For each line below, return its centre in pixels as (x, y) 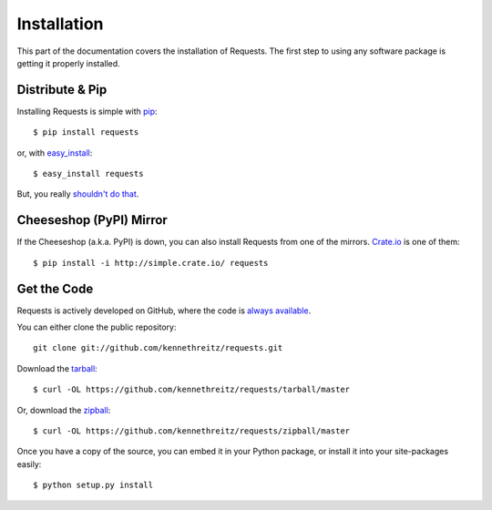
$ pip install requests (86, 133)
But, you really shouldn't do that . (78, 194)
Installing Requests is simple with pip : (87, 111)
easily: (29, 464)
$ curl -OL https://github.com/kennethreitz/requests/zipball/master (192, 431)
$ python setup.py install (93, 485)
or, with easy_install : (55, 153)
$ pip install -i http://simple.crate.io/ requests (151, 263)
